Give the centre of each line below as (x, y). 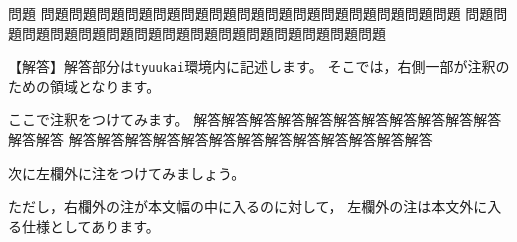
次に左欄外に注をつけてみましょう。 (127, 172)
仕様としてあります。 (90, 225)
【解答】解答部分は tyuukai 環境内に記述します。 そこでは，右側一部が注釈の (259, 66)
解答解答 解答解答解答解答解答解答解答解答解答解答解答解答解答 (220, 139)
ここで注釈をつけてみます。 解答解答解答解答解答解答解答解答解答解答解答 (255, 119)
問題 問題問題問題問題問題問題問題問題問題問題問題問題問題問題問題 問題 (251, 13)
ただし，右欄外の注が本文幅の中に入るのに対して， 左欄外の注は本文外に (248, 206)
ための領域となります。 (84, 85)
